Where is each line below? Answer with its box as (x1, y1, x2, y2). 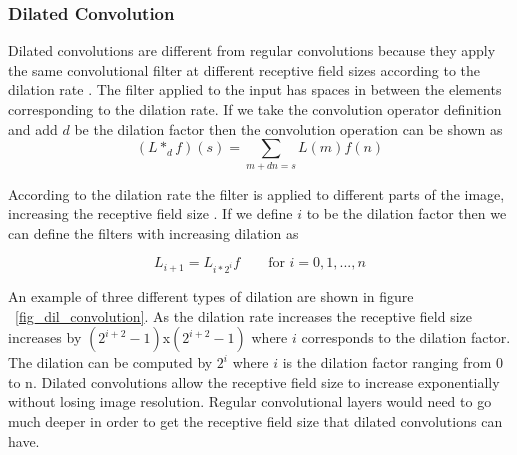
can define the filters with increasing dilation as (8, 222, 299, 243)
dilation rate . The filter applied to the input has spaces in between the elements (8, 79, 502, 100)
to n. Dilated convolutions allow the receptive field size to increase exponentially (8, 371, 500, 392)
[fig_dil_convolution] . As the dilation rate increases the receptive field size (15, 305, 472, 326)
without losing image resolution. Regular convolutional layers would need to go (8, 391, 492, 412)
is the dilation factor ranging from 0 (282, 352, 503, 373)
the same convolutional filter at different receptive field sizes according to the (8, 59, 481, 80)
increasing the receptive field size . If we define (8, 203, 293, 224)
